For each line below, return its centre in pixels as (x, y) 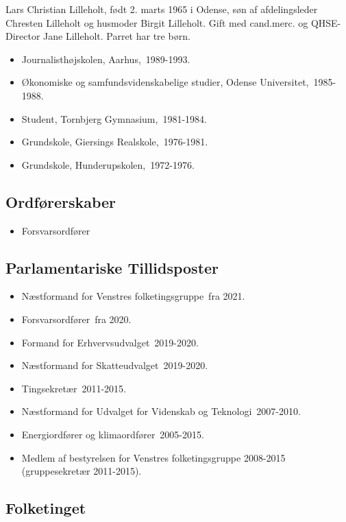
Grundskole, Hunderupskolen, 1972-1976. (108, 164)
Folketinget (46, 508)
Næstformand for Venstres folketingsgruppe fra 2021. (133, 296)
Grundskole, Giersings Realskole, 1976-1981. (115, 142)
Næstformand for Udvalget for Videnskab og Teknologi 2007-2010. (161, 411)
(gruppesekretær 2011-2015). (82, 471)
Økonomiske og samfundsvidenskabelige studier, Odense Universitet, (165, 82)
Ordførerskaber (61, 201)
